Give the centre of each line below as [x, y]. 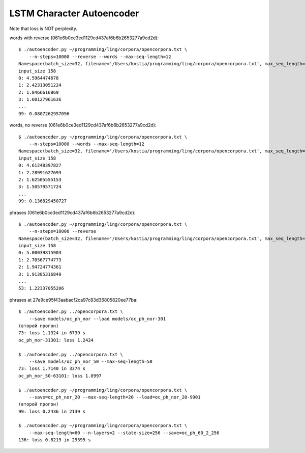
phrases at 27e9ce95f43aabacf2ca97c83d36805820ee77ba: [73, 300]
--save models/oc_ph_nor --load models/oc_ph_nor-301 [97, 319]
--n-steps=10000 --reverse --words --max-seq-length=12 [100, 57]
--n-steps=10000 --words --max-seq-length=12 [87, 144]
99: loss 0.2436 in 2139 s [52, 411]
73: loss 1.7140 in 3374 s [52, 369]
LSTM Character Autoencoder [74, 13]
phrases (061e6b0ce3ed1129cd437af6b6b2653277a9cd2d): [72, 212]
